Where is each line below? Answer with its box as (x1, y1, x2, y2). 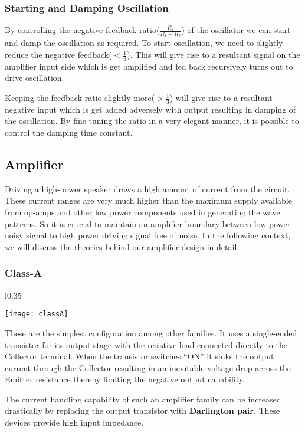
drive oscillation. (5, 71, 64, 84)
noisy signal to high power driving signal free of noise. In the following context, (5, 229, 291, 241)
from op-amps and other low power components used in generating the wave (5, 206, 280, 218)
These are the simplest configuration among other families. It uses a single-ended (5, 326, 297, 339)
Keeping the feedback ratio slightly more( (5, 91, 155, 104)
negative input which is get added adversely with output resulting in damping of (5, 103, 296, 115)
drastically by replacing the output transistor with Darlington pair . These (5, 404, 280, 417)
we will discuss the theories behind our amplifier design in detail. (5, 240, 240, 253)
